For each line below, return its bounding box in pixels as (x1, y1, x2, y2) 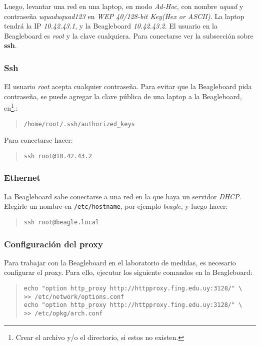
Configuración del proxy (4, 237, 103, 250)
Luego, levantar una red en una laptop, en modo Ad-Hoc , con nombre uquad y (4, 1, 243, 11)
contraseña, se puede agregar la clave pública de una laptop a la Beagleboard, (4, 91, 242, 101)
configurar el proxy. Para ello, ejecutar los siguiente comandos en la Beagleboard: (4, 267, 252, 277)
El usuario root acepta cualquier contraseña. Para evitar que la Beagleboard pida (4, 81, 252, 92)
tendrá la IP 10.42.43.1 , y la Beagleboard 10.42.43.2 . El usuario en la (4, 21, 217, 31)
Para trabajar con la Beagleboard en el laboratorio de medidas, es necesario (4, 257, 236, 267)
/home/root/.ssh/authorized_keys (23, 120, 135, 128)
